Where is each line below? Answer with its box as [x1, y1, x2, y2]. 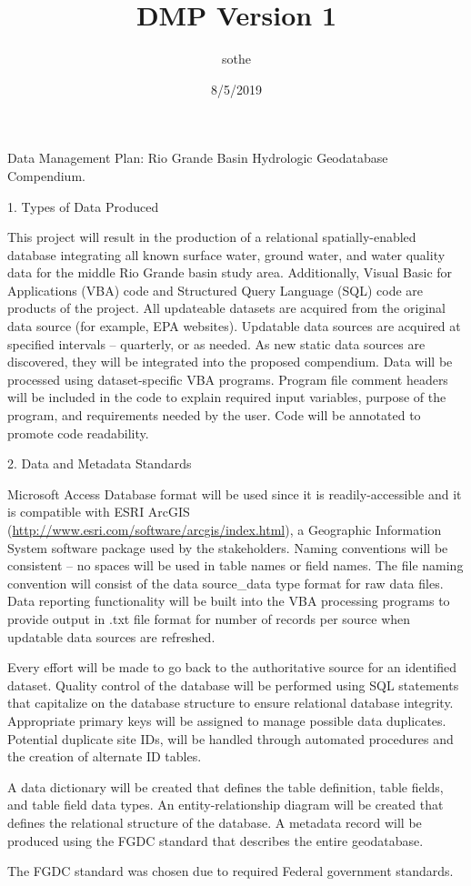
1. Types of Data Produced [7, 196, 159, 216]
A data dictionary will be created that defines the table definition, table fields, [7, 777, 444, 796]
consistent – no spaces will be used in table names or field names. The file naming [7, 556, 464, 575]
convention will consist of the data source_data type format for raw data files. [7, 573, 444, 592]
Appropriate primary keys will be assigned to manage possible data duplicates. [7, 710, 446, 730]
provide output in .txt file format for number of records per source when [7, 609, 411, 628]
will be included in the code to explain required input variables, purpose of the [7, 388, 446, 407]
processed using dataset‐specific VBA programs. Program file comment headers [7, 369, 448, 388]
